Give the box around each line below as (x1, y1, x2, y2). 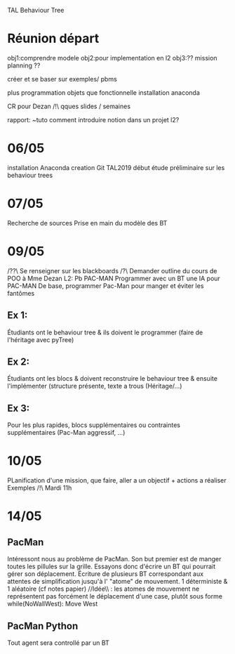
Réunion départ (7, 31, 100, 46)
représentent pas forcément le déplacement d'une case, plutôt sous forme (7, 592, 223, 601)
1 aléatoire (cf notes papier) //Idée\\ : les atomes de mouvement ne (7, 584, 200, 593)
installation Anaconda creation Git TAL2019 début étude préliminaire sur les (7, 163, 225, 171)
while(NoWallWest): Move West (7, 600, 98, 608)
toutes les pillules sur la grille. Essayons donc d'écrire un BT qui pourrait (7, 562, 216, 571)
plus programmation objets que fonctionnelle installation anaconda (7, 88, 200, 97)
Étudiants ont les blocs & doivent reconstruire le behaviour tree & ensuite (7, 374, 217, 383)
